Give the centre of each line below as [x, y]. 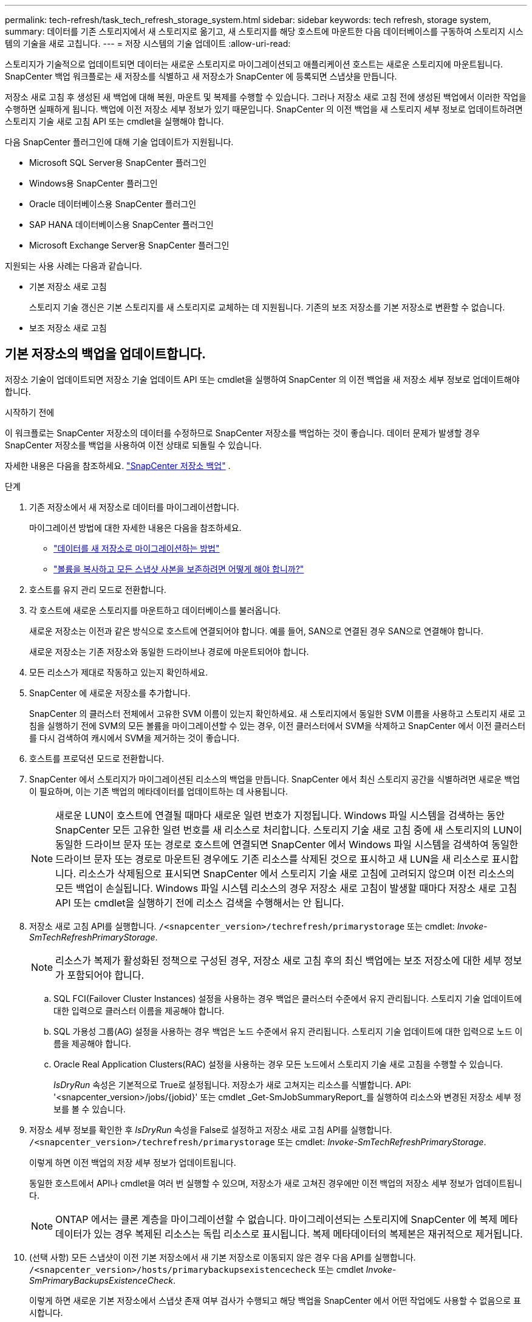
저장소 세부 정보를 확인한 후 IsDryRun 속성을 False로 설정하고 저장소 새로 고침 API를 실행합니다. [211, 1129]
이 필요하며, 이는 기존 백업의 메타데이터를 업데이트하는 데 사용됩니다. [159, 791]
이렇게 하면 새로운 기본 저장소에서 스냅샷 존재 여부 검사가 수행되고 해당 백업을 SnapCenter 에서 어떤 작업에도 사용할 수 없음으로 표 [275, 1300]
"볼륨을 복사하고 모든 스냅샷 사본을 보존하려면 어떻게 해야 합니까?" [179, 569]
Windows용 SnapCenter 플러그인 [94, 183]
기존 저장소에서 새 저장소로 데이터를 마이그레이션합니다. [134, 507]
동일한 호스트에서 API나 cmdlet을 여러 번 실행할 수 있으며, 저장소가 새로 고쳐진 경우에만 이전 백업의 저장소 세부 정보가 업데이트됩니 [276, 1183]
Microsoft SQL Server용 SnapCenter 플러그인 [118, 163]
